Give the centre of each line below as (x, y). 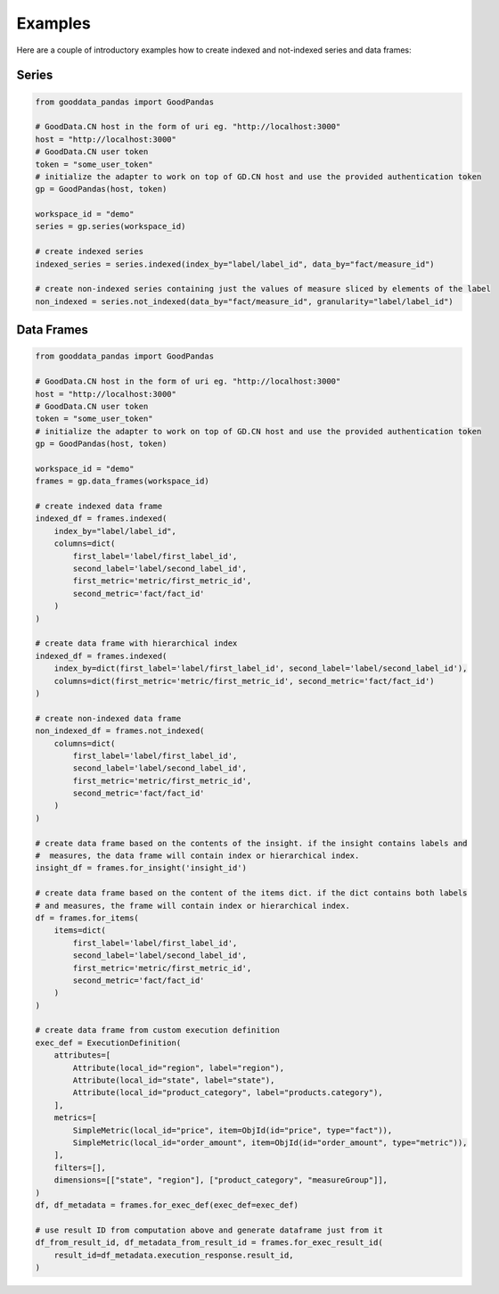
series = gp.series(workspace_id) (110, 227)
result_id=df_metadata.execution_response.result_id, (174, 1255)
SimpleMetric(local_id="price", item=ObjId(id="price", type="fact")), (233, 1130)
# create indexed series (90, 251)
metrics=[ (75, 1118)
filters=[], (80, 1167)
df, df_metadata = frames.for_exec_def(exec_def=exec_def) (167, 1205)
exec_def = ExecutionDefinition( (108, 1043)
